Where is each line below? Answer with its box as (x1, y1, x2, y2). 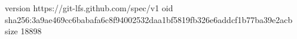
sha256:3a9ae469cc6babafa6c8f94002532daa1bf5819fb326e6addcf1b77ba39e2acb (5, 13, 293, 25)
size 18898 (5, 25, 42, 37)
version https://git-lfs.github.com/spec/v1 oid (5, 2, 173, 14)
